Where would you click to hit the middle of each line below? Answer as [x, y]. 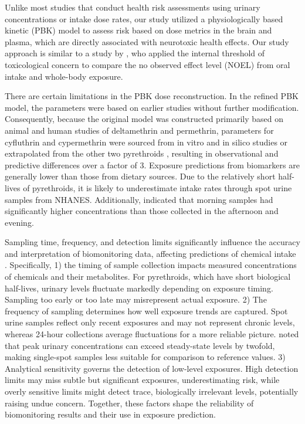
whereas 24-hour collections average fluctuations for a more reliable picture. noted [152, 334]
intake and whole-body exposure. [64, 76]
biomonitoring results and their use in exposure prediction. [110, 414]
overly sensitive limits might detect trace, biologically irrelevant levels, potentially [152, 391]
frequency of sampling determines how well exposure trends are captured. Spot [146, 311]
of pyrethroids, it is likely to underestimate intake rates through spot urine [157, 187]
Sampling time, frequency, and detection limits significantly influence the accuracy [152, 242]
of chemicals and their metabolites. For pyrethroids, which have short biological [148, 277]
